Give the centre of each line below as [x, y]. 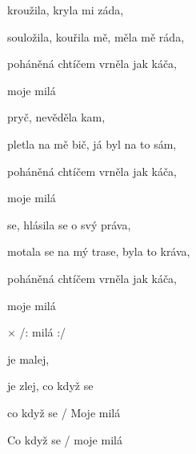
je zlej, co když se [50, 386]
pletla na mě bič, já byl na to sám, [92, 143]
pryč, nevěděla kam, [56, 117]
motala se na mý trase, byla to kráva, [99, 251]
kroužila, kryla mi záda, [66, 10]
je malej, [28, 358]
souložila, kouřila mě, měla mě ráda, [96, 36]
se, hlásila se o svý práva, [69, 224]
